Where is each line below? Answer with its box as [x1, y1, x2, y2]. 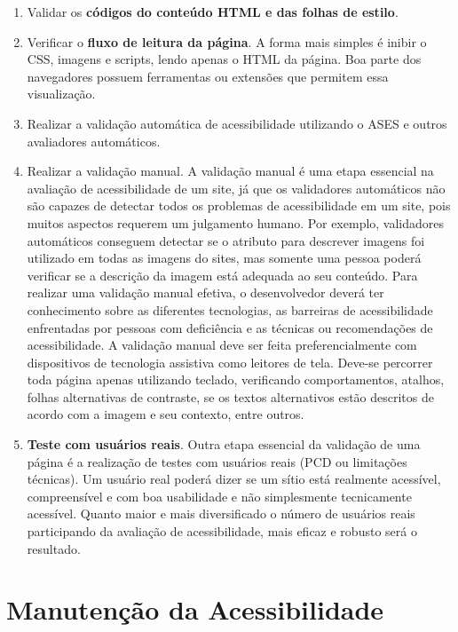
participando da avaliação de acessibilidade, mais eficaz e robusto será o [27, 522, 417, 541]
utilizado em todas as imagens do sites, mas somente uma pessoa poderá [27, 249, 422, 267]
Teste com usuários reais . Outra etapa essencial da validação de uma [27, 435, 421, 454]
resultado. [27, 539, 81, 557]
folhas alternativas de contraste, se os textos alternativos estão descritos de [27, 387, 434, 406]
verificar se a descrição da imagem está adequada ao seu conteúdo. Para [27, 265, 418, 284]
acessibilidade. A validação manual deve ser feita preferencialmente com [27, 336, 417, 354]
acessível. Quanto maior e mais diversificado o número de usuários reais [27, 504, 415, 523]
